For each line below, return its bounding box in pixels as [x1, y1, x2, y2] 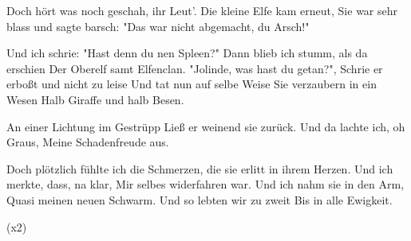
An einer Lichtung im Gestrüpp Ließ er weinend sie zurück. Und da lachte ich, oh [6, 118, 405, 134]
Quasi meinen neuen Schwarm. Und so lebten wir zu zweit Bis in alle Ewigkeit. [6, 191, 393, 208]
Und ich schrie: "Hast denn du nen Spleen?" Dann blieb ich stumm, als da [6, 45, 368, 61]
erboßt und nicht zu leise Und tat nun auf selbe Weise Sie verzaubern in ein [6, 76, 377, 92]
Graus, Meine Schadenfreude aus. [6, 134, 169, 150]
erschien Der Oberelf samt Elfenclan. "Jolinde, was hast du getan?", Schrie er [6, 60, 383, 76]
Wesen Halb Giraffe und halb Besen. [6, 91, 184, 107]
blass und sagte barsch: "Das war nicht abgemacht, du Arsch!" [6, 17, 310, 34]
